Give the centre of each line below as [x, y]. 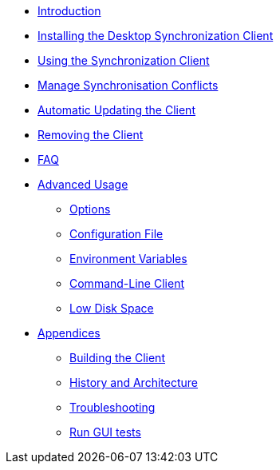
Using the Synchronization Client [124, 60]
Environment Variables [128, 259]
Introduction [69, 11]
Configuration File [116, 234]
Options [90, 209]
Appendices [69, 333]
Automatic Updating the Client [116, 110]
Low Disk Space [112, 308]
